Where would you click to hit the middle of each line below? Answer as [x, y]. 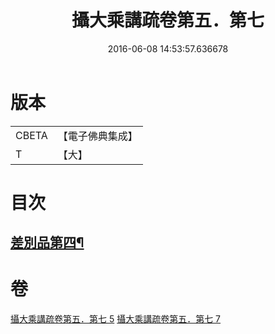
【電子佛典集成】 [97, 136]
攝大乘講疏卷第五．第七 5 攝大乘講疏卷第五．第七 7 [116, 319]
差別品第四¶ [47, 242]
